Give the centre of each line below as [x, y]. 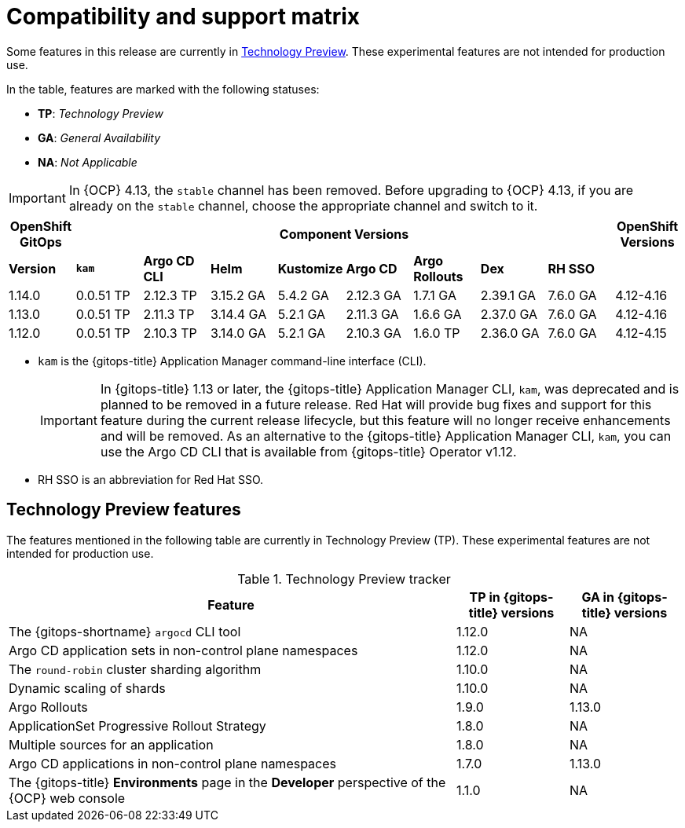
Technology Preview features [124, 510]
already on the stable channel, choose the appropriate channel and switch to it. [303, 205]
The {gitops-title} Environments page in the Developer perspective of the [227, 782]
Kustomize [310, 268]
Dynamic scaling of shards [87, 688]
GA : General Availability [99, 137]
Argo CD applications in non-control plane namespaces [172, 763]
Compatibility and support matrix [183, 16]
